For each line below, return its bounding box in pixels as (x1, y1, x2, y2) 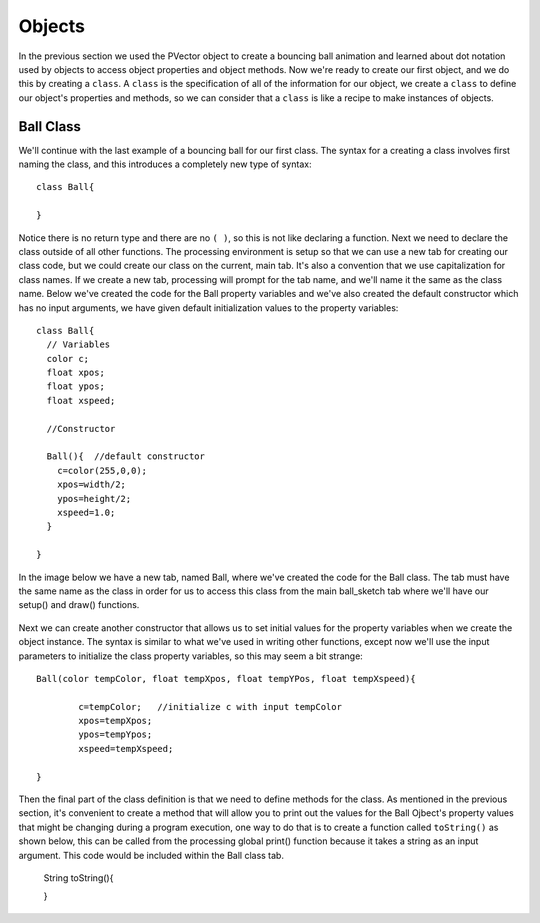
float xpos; (46, 367, 105, 379)
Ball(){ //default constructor (46, 451, 205, 462)
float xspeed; (46, 395, 116, 406)
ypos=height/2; (56, 493, 132, 504)
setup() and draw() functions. (18, 599, 140, 611)
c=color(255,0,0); (56, 465, 148, 476)
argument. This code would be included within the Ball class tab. (18, 849, 285, 861)
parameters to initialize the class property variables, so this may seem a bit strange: (18, 650, 364, 662)
